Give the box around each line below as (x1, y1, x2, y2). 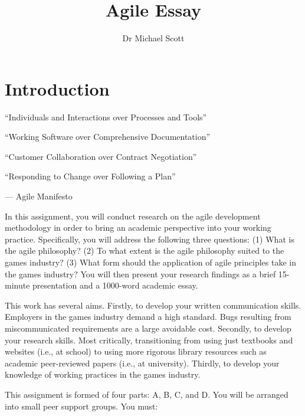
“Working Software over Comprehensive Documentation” (5, 130, 211, 143)
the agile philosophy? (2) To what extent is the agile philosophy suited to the (5, 244, 284, 257)
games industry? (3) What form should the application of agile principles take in (5, 256, 296, 268)
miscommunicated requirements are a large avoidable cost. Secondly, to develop (5, 322, 291, 334)
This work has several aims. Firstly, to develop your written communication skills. (5, 299, 301, 311)
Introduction (5, 76, 110, 100)
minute (5, 279, 30, 291)
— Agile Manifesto (5, 190, 73, 202)
